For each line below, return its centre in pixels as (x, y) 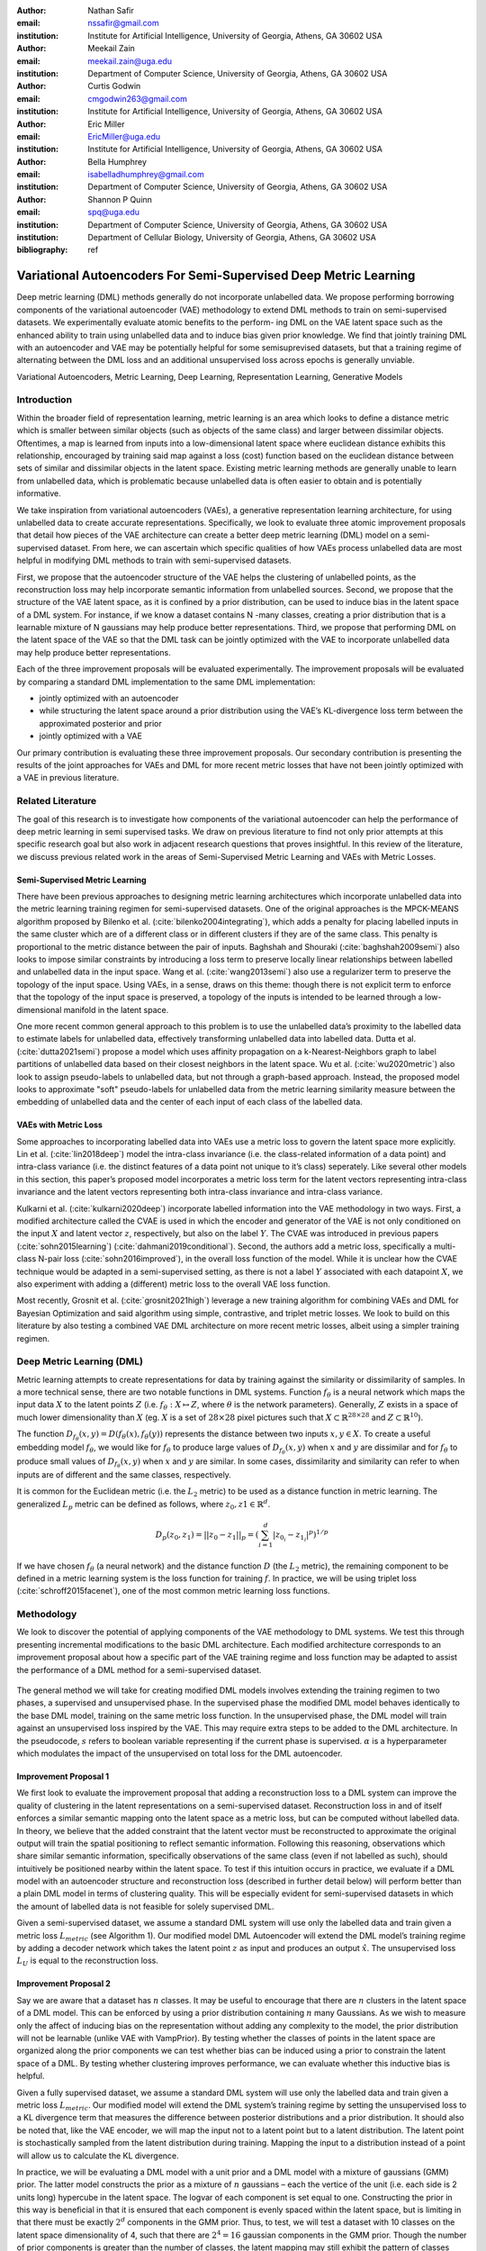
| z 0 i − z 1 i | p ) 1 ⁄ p (300, 1536)
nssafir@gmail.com (123, 23)
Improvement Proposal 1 (63, 1776)
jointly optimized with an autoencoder (109, 699)
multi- (445, 1246)
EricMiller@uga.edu (124, 136)
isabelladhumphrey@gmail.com (146, 175)
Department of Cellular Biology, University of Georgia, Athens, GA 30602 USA (232, 238)
